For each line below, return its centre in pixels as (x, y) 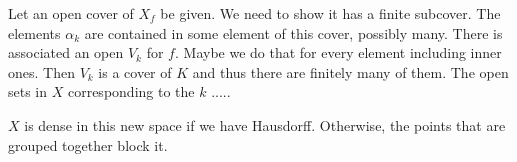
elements (34, 32)
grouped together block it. (88, 144)
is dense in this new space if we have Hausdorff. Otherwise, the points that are (265, 124)
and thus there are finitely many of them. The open (350, 71)
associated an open (66, 52)
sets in (28, 91)
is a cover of (135, 71)
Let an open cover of (71, 13)
